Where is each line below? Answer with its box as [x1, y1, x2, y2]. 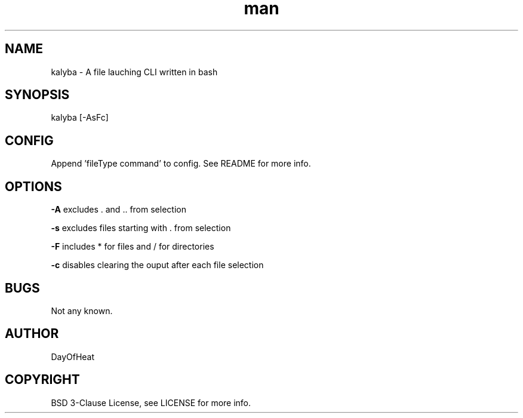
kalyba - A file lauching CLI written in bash [51, 66, 218, 77]
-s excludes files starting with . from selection [51, 223, 231, 233]
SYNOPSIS [5, 87, 70, 103]
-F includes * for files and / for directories [51, 241, 214, 252]
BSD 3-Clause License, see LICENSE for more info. [51, 397, 251, 408]
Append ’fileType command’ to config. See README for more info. [51, 158, 311, 169]
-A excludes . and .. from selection [51, 204, 186, 215]
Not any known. [51, 305, 113, 316]
